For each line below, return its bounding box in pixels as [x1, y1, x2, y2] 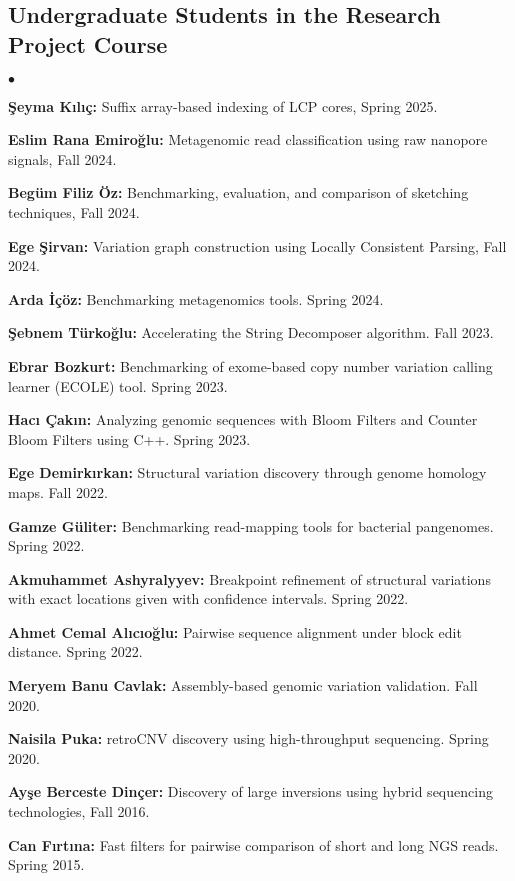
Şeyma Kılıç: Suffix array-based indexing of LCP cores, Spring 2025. [8, 95, 438, 116]
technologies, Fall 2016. [8, 801, 150, 822]
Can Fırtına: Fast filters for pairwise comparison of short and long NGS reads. [8, 834, 499, 855]
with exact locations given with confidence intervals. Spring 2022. [8, 588, 409, 609]
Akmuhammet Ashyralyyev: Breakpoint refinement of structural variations [8, 568, 491, 589]
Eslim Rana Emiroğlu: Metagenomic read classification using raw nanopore [8, 129, 488, 150]
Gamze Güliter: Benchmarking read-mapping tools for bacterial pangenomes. [8, 515, 494, 536]
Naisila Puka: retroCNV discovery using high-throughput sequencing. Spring [8, 728, 489, 749]
